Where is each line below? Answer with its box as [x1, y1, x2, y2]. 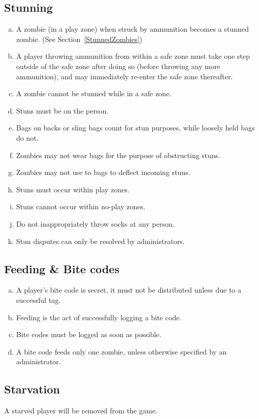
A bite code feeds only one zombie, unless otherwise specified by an [16, 346, 227, 357]
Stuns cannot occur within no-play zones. [16, 201, 146, 212]
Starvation [4, 381, 60, 397]
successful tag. [16, 294, 61, 305]
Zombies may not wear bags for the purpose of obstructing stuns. [16, 149, 221, 160]
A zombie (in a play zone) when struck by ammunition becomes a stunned [16, 24, 249, 34]
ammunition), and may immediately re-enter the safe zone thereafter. [16, 71, 233, 81]
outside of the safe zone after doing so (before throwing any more [16, 60, 221, 71]
